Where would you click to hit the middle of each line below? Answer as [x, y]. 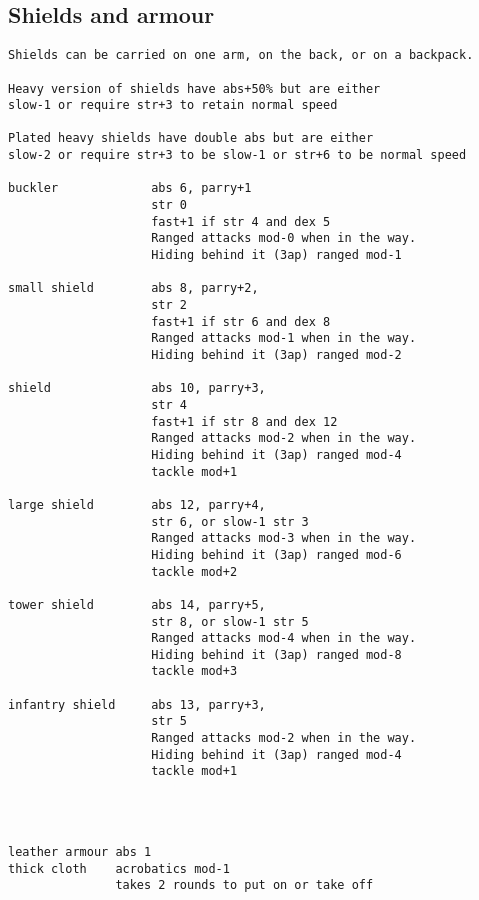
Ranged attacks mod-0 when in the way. [284, 238]
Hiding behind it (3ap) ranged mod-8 [276, 654]
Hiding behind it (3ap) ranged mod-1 [276, 255]
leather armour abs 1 [80, 852]
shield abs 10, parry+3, [137, 388]
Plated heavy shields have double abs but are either [191, 138]
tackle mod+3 [194, 671]
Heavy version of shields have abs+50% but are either [194, 88]
